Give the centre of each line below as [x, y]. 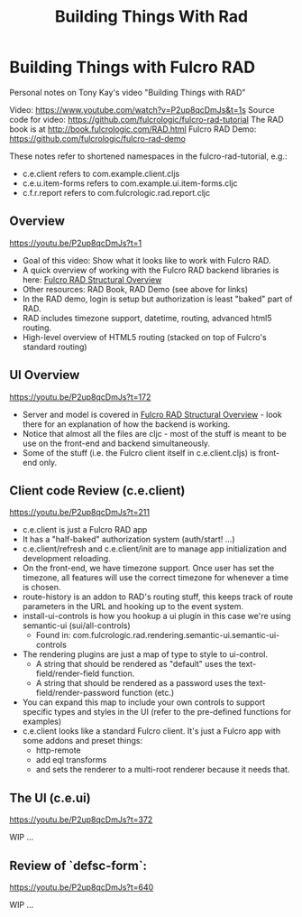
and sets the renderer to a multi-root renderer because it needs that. [163, 770]
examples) [42, 722]
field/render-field [68, 673]
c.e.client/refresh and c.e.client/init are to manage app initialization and [154, 549]
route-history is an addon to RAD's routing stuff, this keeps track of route [158, 597]
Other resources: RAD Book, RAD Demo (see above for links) [135, 289]
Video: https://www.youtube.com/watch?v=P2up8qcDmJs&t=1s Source [142, 109]
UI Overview [45, 375]
